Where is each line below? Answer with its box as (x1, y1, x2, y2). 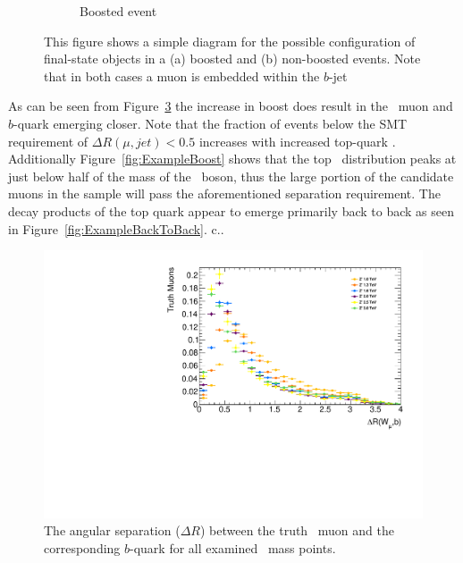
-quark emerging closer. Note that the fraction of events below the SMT (13, 113, 408, 132)
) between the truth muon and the (199, 521, 394, 540)
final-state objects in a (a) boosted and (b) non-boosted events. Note (44, 49, 421, 68)
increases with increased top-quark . (198, 131, 396, 150)
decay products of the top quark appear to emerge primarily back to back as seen (8, 201, 454, 220)
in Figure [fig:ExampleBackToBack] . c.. (8, 219, 224, 238)
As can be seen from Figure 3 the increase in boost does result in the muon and (8, 97, 453, 115)
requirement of (8, 131, 88, 150)
